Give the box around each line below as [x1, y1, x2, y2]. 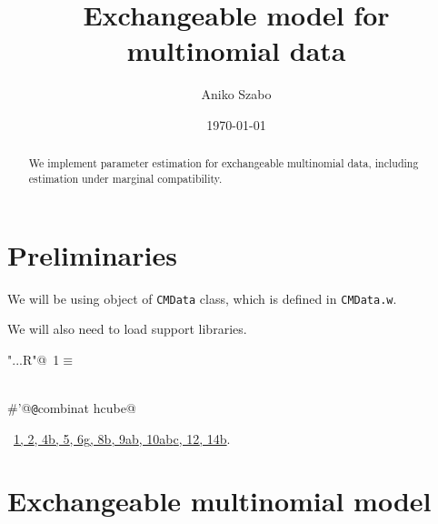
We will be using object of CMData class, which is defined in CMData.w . [7, 288, 397, 307]
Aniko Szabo [201, 85, 272, 104]
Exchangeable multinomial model [7, 482, 432, 519]
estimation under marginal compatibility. [28, 170, 223, 186]
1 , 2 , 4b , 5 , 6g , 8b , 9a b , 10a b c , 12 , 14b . [14, 428, 231, 448]
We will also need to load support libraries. [7, 319, 247, 338]
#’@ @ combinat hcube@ [7, 398, 136, 417]
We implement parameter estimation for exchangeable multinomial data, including [28, 156, 419, 171]
